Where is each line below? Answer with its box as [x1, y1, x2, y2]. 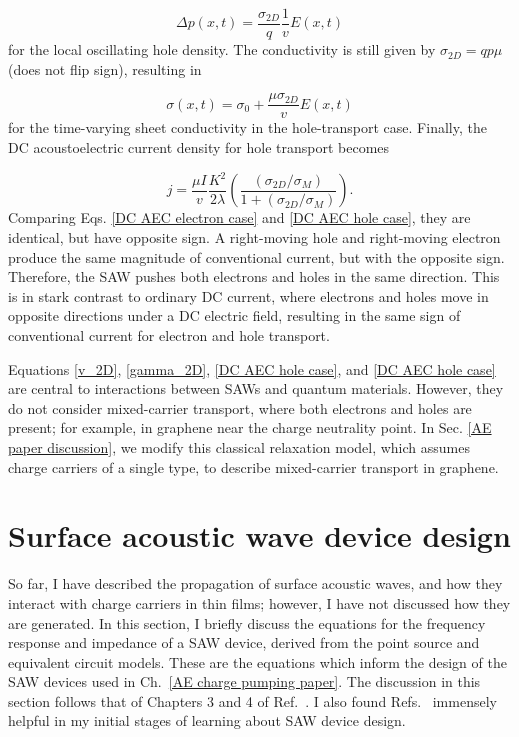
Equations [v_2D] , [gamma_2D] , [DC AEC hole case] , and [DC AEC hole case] [8, 358, 496, 379]
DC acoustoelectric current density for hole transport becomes [8, 136, 390, 157]
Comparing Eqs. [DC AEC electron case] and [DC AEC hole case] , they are [8, 207, 471, 228]
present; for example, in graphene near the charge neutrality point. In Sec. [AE [8, 417, 492, 438]
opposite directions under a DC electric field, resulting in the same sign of [8, 305, 461, 326]
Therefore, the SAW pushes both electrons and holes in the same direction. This [8, 266, 500, 287]
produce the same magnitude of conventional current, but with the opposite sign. [8, 246, 505, 267]
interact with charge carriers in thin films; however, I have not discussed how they [8, 592, 511, 613]
